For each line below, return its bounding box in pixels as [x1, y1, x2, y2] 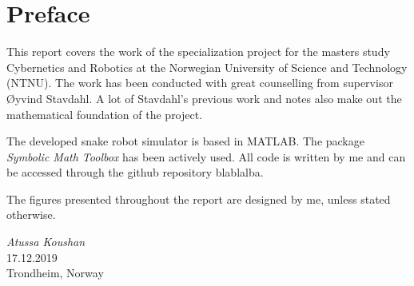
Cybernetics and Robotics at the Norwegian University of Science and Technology [6, 58, 408, 75]
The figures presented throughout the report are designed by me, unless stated [6, 190, 391, 207]
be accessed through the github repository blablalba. [6, 164, 264, 181]
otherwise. [6, 206, 56, 223]
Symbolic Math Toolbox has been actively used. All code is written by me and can [6, 148, 406, 165]
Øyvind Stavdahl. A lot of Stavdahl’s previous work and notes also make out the [6, 89, 402, 106]
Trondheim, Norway [6, 264, 104, 281]
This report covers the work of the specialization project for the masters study [6, 43, 390, 60]
